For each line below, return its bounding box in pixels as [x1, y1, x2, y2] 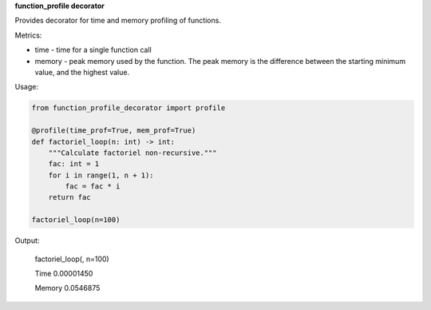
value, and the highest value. [34, 67, 130, 77]
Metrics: [14, 30, 42, 40]
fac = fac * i [65, 182, 121, 191]
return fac [48, 193, 91, 202]
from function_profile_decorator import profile [31, 104, 226, 113]
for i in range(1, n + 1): [48, 170, 155, 180]
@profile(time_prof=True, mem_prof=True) [31, 126, 196, 135]
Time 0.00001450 [34, 268, 93, 278]
